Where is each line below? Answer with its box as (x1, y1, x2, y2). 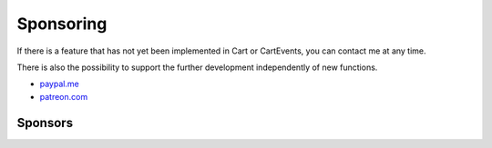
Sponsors (16, 114, 73, 131)
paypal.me (39, 78, 79, 90)
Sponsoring (16, 14, 108, 34)
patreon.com (39, 91, 88, 102)
